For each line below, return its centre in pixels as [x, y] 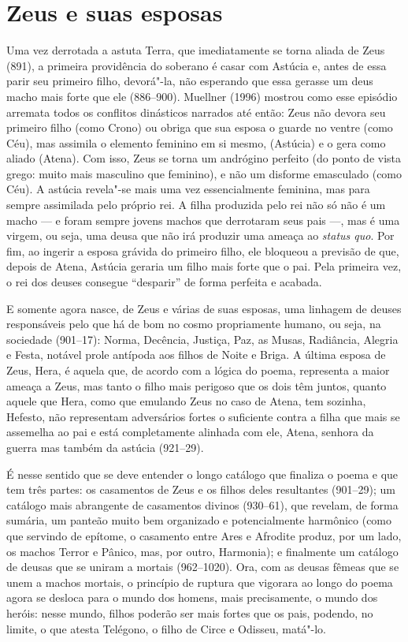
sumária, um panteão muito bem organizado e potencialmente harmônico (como [199, 520]
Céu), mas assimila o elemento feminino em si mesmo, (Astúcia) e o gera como [196, 142]
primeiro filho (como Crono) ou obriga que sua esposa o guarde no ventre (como [200, 127]
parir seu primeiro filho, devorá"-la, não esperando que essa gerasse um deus [190, 81]
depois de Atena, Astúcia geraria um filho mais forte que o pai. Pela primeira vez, [204, 266]
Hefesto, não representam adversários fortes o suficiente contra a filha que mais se [203, 416]
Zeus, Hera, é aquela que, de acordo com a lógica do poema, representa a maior [198, 370]
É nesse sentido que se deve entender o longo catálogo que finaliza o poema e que [202, 474]
